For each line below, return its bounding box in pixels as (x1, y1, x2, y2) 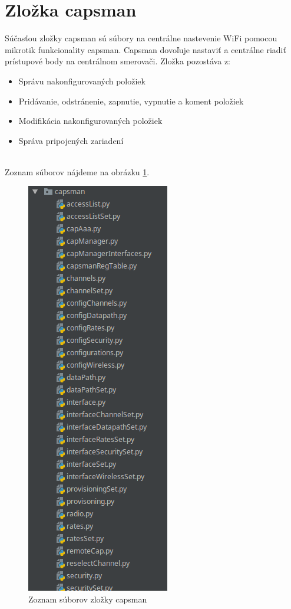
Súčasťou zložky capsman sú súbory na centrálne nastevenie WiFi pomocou (5, 32, 277, 44)
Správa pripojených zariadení (18, 134, 124, 146)
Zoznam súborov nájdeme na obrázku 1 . (5, 165, 150, 178)
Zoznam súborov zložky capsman (28, 593, 147, 605)
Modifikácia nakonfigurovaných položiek (18, 114, 163, 127)
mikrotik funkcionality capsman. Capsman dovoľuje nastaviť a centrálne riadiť (5, 43, 286, 55)
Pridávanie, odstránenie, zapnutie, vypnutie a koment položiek (18, 94, 244, 107)
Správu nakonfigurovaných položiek (18, 74, 145, 87)
